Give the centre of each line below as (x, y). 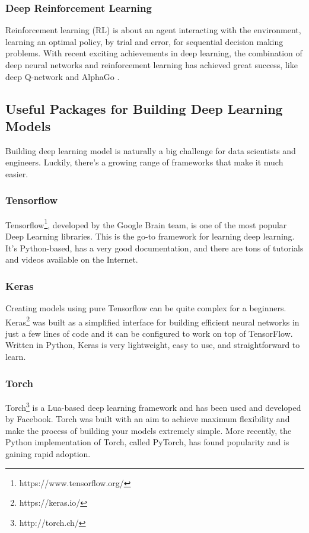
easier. (17, 173)
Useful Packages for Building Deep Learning (144, 108)
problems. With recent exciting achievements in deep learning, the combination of (154, 53)
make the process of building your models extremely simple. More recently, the (149, 430)
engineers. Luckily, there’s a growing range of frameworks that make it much (144, 162)
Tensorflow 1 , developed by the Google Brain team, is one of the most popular (146, 224)
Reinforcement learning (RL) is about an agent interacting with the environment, (153, 30)
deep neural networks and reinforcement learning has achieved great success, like (152, 65)
